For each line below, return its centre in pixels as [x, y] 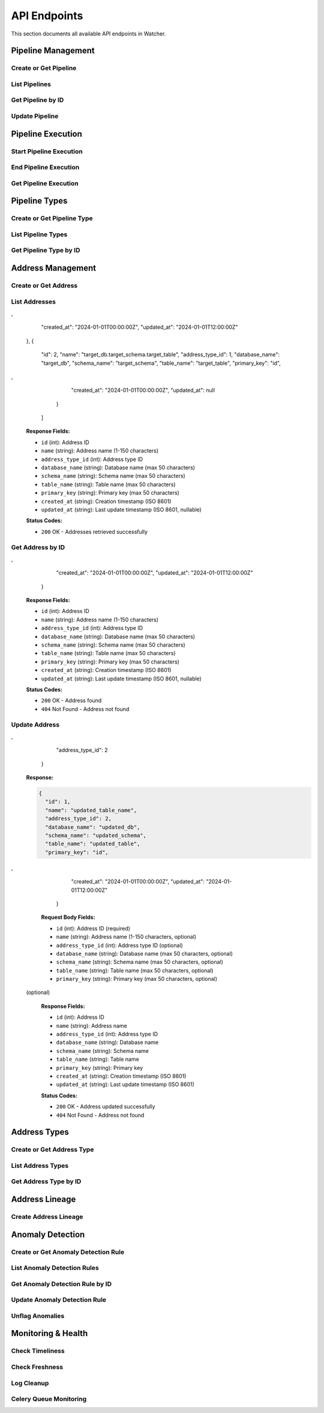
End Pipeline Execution [45, 167]
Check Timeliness [38, 1351]
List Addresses [34, 302]
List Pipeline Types [39, 234]
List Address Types [40, 1165]
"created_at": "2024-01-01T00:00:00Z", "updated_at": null [143, 390]
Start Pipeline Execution [47, 151]
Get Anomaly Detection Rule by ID [61, 1284]
